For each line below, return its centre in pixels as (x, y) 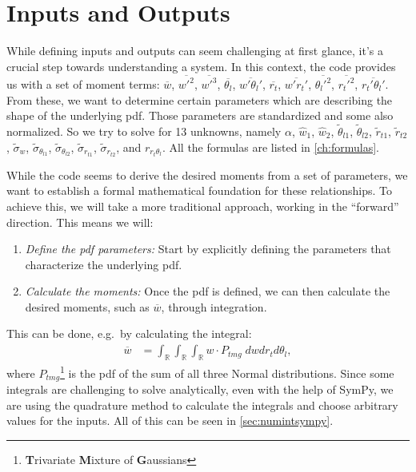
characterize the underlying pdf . (104, 264)
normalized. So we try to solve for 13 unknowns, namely (144, 131)
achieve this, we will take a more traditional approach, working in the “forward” (203, 206)
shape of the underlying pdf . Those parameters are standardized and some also (200, 115)
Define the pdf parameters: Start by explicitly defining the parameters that (208, 249)
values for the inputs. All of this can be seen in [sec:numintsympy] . (170, 420)
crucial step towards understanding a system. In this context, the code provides (201, 66)
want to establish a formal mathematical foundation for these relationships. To (199, 190)
